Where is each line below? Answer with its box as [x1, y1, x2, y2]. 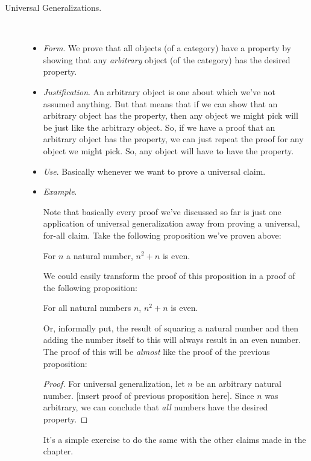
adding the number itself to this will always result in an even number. [43, 333, 301, 346]
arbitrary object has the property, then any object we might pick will [43, 109, 298, 122]
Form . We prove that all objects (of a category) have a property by [43, 42, 291, 54]
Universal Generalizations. [5, 1, 102, 13]
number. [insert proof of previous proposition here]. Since [43, 389, 254, 401]
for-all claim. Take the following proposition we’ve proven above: [43, 228, 281, 241]
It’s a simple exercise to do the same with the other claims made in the [43, 433, 306, 445]
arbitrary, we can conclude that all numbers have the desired [43, 401, 268, 413]
